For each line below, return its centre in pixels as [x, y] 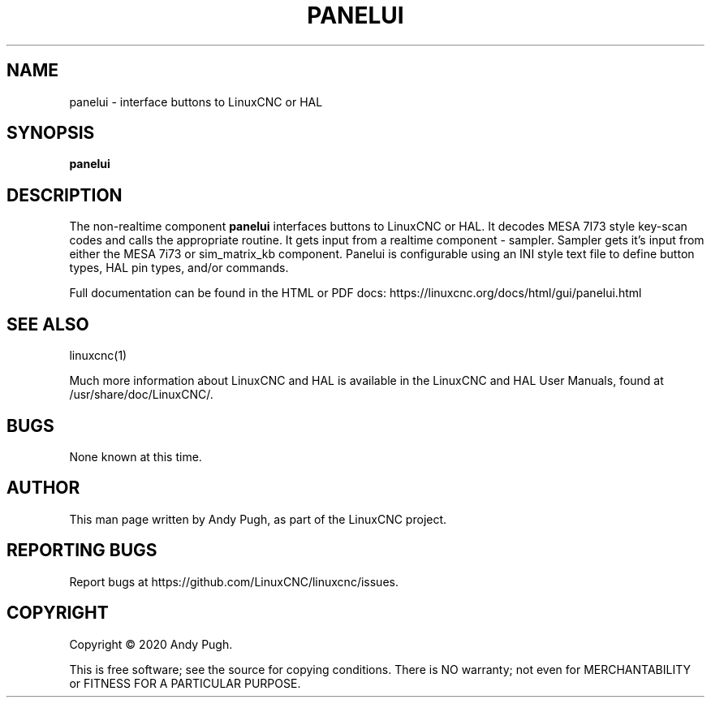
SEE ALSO [48, 324]
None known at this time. [136, 456]
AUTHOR [43, 488]
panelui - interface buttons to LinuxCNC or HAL [196, 101]
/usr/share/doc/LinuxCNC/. [141, 395]
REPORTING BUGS [82, 551]
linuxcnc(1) [98, 356]
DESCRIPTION [65, 195]
